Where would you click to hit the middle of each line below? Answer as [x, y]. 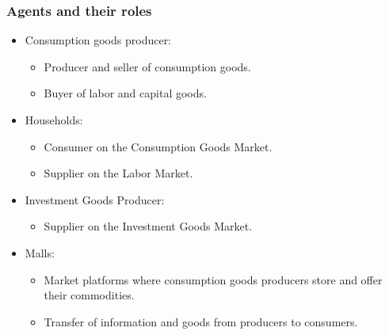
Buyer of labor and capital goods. [125, 93]
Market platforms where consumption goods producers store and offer [213, 279]
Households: [54, 120]
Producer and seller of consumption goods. [147, 66]
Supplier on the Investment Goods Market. [148, 226]
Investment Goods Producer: [95, 199]
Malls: [40, 252]
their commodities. [89, 295]
